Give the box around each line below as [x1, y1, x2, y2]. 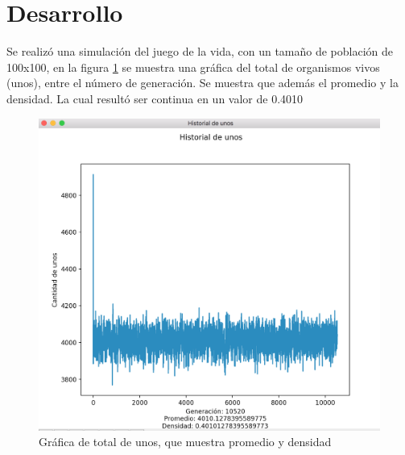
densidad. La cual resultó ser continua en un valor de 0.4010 [6, 90, 304, 106]
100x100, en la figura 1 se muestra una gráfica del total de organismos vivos [6, 58, 380, 75]
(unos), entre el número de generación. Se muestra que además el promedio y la [6, 74, 399, 91]
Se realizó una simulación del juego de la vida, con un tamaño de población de [6, 43, 394, 60]
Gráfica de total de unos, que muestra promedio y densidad [39, 433, 332, 450]
